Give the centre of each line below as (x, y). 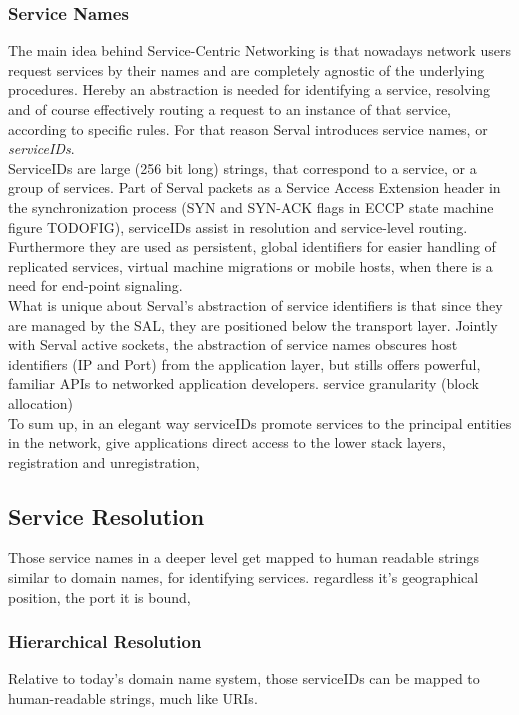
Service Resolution (106, 515)
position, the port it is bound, (99, 596)
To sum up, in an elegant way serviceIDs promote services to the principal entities (260, 422)
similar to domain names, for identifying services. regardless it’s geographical (243, 577)
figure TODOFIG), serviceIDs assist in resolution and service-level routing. (238, 226)
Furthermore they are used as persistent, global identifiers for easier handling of (252, 246)
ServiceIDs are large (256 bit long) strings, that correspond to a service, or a (242, 167)
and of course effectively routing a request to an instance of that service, (229, 109)
